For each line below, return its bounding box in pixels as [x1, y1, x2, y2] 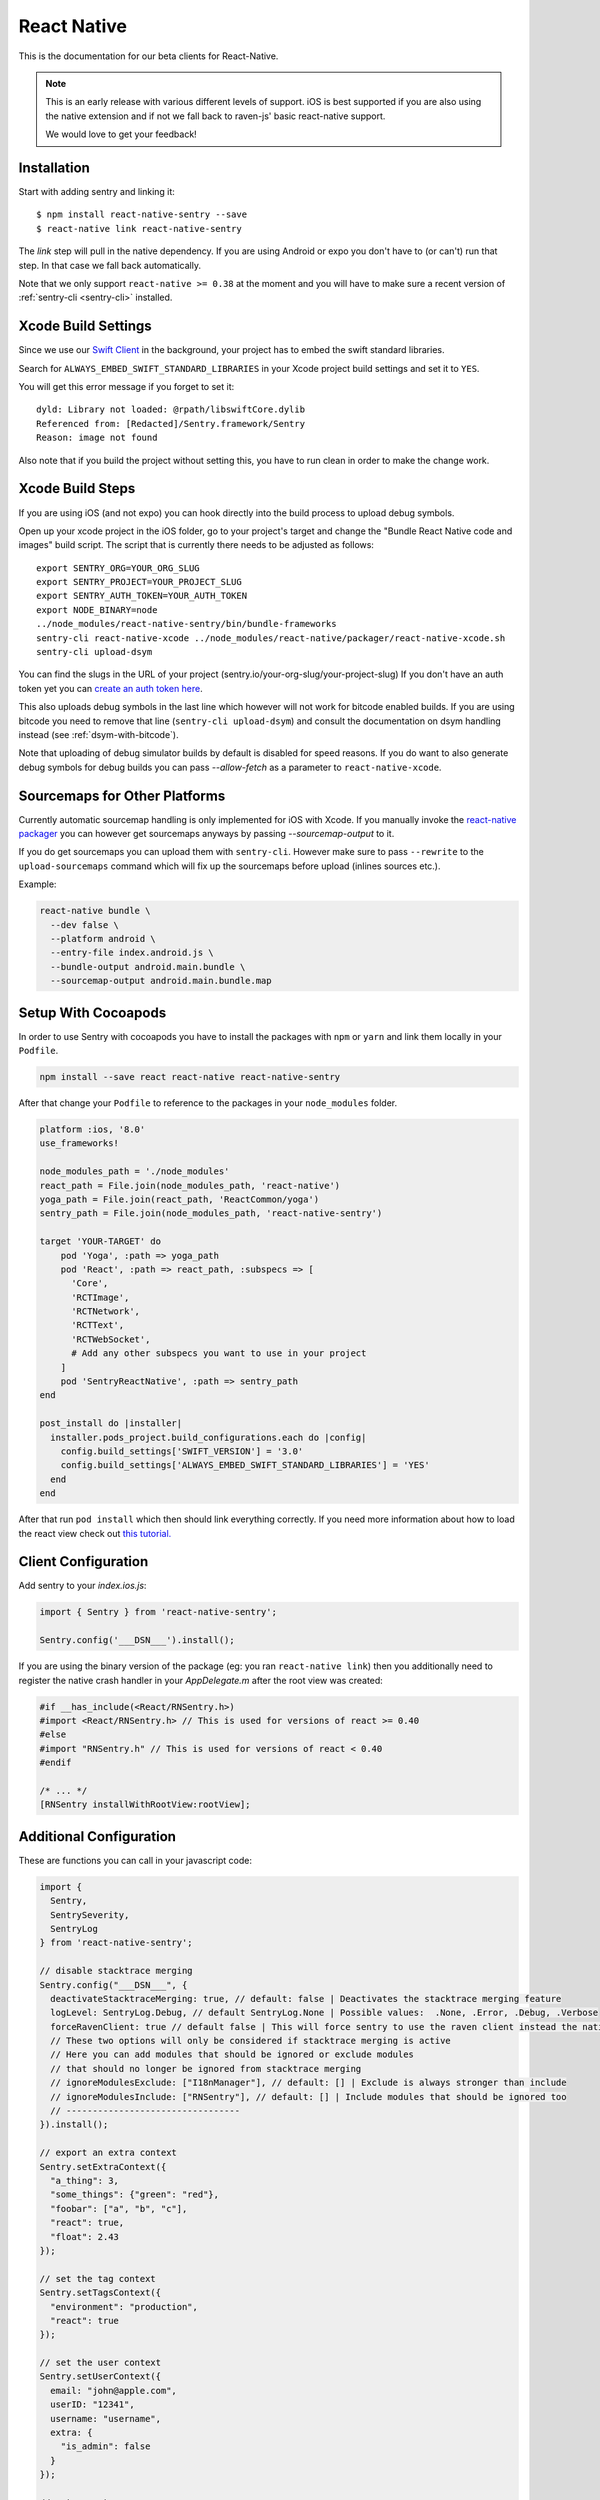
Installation [18, 159, 90, 176]
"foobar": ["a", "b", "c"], [50, 2203, 188, 2214]
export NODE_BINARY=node [36, 604, 158, 615]
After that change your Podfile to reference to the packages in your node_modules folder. [18, 1097, 398, 1109]
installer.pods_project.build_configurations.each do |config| [50, 1431, 367, 1443]
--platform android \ [50, 933, 157, 944]
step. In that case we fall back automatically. [18, 259, 202, 271]
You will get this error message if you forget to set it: [18, 381, 235, 393]
